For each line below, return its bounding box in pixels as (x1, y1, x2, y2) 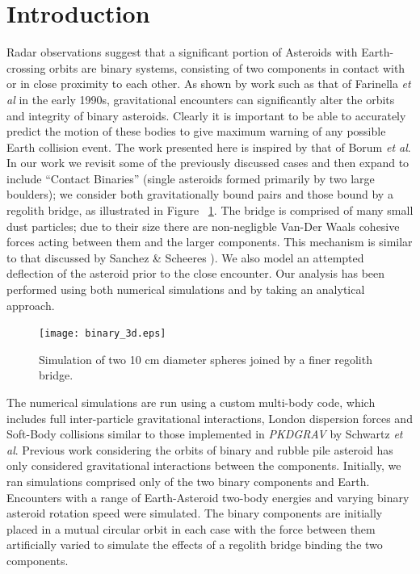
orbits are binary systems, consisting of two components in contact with (49, 59, 405, 76)
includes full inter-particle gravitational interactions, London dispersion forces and (6, 409, 413, 426)
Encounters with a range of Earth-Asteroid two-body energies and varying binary (6, 488, 409, 505)
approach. (6, 296, 55, 313)
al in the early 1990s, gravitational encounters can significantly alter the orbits (6, 90, 395, 107)
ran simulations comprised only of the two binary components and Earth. (6, 473, 370, 490)
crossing (6, 59, 46, 76)
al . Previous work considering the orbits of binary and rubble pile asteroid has (6, 441, 393, 458)
